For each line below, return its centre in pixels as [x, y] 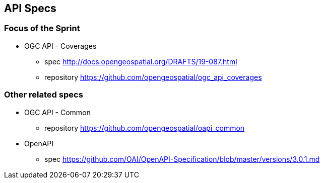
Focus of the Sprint [42, 28]
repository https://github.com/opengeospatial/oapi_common [145, 128]
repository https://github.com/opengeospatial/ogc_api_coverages [153, 77]
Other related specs [44, 95]
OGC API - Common [57, 112]
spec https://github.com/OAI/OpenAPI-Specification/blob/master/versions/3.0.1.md [182, 159]
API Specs [30, 8]
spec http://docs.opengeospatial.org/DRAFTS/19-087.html [141, 61]
